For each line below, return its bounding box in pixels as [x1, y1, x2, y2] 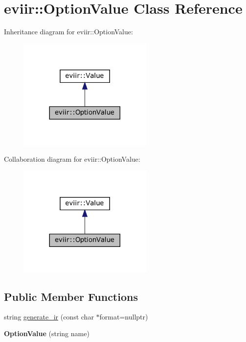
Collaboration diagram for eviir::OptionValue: [4, 154, 140, 164]
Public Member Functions [4, 289, 138, 304]
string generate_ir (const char [4, 312, 94, 322]
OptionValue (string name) [4, 328, 89, 338]
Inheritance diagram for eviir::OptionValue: [4, 26, 133, 37]
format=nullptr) [99, 312, 148, 322]
